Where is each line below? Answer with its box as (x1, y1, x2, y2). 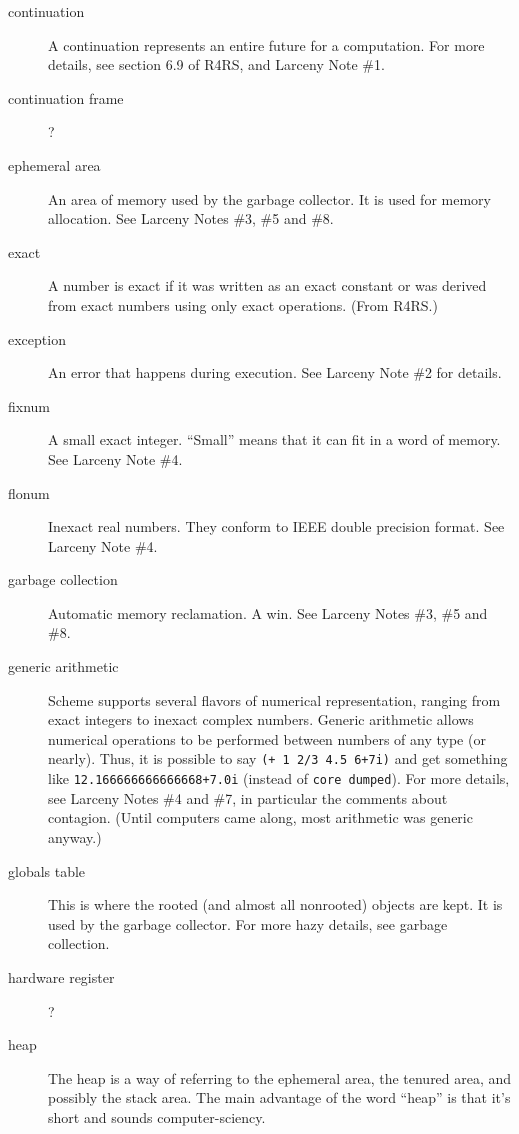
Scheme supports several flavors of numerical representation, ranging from (48, 689, 501, 710)
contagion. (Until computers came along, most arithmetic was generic (48, 807, 473, 828)
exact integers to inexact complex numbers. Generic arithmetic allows (48, 709, 474, 730)
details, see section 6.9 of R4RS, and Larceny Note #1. (48, 54, 385, 75)
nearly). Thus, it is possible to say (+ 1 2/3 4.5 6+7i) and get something (48, 748, 508, 769)
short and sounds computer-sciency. (48, 1106, 266, 1127)
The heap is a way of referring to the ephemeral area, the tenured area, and (48, 1067, 512, 1088)
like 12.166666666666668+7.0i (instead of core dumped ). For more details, (48, 768, 510, 789)
